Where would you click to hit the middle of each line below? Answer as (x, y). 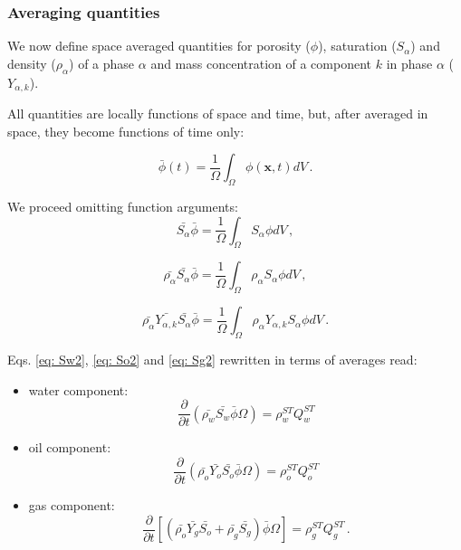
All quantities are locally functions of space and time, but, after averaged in (218, 114)
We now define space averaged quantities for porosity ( (159, 46)
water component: (78, 389)
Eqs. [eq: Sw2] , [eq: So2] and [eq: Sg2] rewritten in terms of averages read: (212, 360)
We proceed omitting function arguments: (123, 207)
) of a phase (102, 63)
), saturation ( (357, 46)
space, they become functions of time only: (126, 131)
